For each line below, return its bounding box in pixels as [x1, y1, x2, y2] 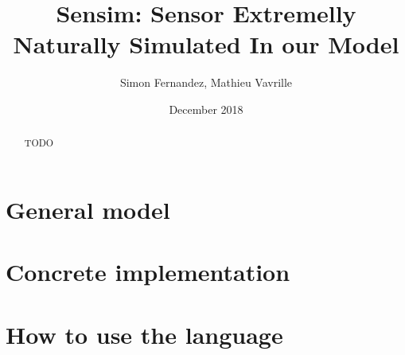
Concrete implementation [6, 256, 290, 288]
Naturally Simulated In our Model [13, 28, 399, 60]
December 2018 [169, 100, 243, 117]
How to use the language [6, 318, 283, 350]
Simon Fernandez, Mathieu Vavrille [119, 74, 293, 91]
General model [6, 193, 170, 225]
